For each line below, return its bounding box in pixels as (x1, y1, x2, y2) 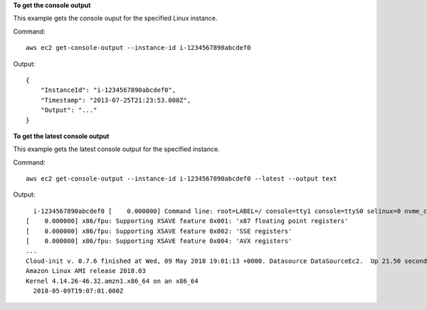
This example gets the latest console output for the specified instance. (13, 145, 220, 153)
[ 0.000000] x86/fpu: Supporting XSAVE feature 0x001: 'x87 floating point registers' (26, 217, 349, 225)
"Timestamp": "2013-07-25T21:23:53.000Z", (40, 96, 191, 104)
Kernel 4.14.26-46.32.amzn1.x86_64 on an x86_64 (26, 277, 199, 285)
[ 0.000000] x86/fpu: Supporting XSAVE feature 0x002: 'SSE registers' (26, 227, 292, 235)
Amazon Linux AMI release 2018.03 (26, 267, 146, 275)
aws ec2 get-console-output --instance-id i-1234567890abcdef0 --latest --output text (26, 175, 337, 183)
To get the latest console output (13, 132, 110, 140)
